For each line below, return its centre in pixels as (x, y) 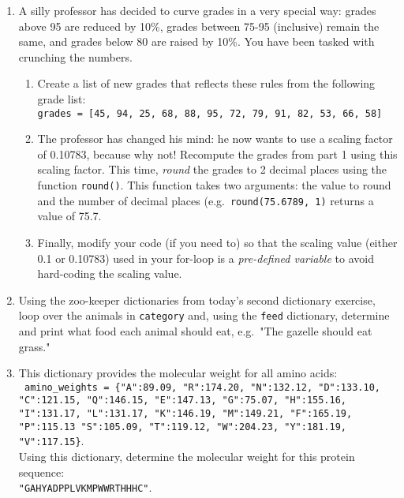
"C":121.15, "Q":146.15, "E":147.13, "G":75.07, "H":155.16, (183, 401)
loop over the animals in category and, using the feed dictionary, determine (204, 315)
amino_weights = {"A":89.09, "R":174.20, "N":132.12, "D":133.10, (202, 387)
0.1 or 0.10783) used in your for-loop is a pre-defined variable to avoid (206, 258)
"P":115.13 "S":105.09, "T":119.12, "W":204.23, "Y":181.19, (183, 427)
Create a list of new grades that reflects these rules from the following (206, 83)
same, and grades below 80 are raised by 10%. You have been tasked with (196, 41)
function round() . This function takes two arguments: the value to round (214, 185)
